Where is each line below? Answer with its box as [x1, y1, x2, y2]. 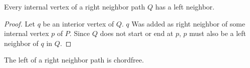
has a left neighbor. [155, 1, 214, 11]
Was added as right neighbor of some [131, 18, 245, 28]
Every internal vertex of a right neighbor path [4, 1, 145, 11]
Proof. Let [4, 18, 35, 28]
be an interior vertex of [43, 18, 114, 28]
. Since [69, 28, 90, 38]
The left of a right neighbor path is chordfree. [4, 54, 144, 65]
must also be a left [189, 28, 246, 38]
